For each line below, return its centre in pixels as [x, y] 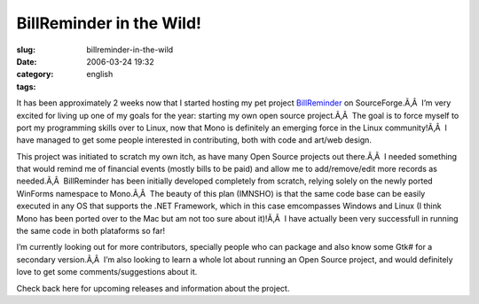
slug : [26, 50]
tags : [26, 86]
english [100, 74]
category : [35, 74]
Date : [27, 61]
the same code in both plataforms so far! [91, 231]
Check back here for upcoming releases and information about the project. [153, 288]
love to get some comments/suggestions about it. [107, 272]
